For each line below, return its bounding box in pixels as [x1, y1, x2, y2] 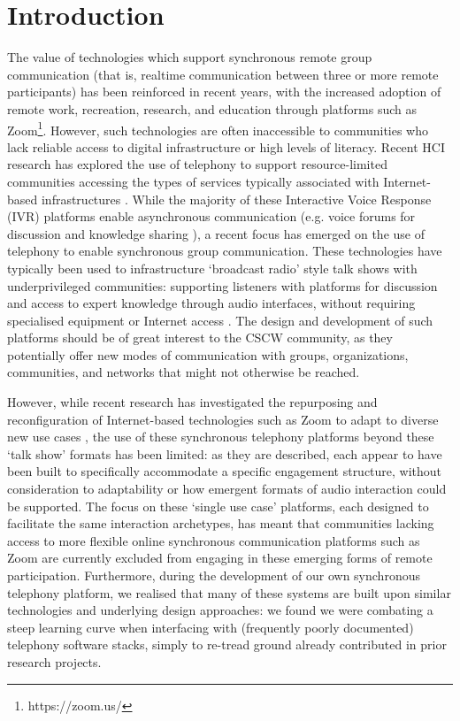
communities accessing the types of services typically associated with [7, 172, 379, 190]
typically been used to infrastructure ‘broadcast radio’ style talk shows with [7, 258, 418, 277]
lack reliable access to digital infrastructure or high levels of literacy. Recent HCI [7, 137, 445, 156]
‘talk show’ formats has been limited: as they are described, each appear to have [7, 444, 442, 463]
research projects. [7, 652, 102, 671]
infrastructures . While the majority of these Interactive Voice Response [41, 189, 432, 208]
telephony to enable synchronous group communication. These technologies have [7, 242, 442, 260]
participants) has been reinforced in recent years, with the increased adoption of [7, 82, 441, 101]
